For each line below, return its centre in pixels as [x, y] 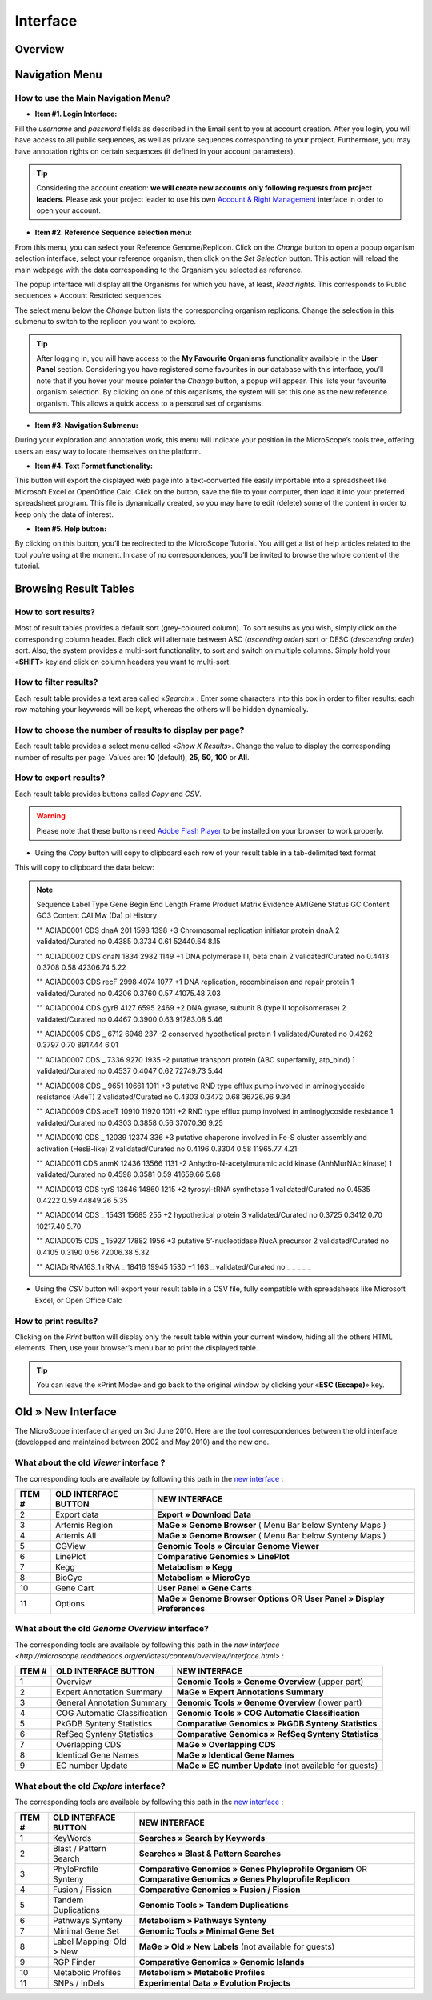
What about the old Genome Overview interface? [112, 1629]
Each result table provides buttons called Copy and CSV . [108, 794]
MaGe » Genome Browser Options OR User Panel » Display [271, 1598]
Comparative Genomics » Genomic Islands [222, 1962]
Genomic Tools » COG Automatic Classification [268, 1714]
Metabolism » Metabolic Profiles [202, 1972]
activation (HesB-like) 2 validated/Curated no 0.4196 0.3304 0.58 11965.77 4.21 [167, 1149]
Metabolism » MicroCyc [204, 1578]
